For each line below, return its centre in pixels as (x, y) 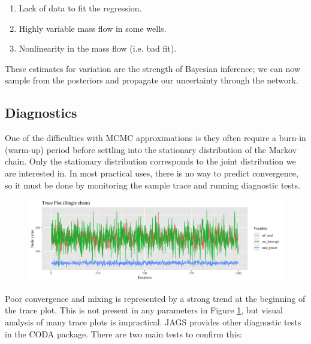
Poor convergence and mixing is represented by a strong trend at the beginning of (155, 298)
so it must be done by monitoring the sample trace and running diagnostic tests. (153, 185)
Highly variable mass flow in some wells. (93, 28)
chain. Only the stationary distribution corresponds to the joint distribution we (150, 161)
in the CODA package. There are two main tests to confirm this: (123, 333)
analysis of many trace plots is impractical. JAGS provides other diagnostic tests (153, 321)
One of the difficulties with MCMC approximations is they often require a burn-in (155, 138)
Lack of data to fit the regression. (80, 8)
